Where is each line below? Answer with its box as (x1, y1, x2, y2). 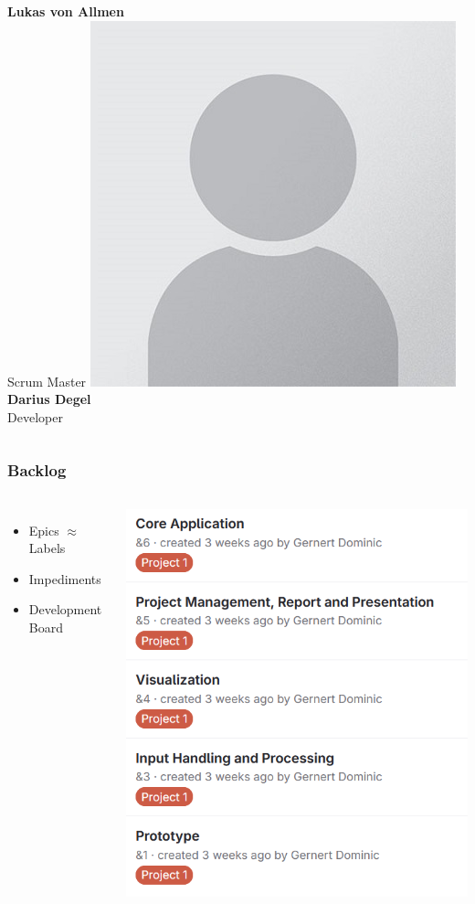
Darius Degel (7, 389, 91, 409)
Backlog (7, 459, 67, 482)
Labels (28, 538, 66, 558)
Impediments (28, 569, 101, 588)
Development (28, 600, 102, 619)
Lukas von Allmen (7, 2, 124, 20)
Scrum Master (7, 371, 87, 390)
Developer (7, 407, 63, 426)
